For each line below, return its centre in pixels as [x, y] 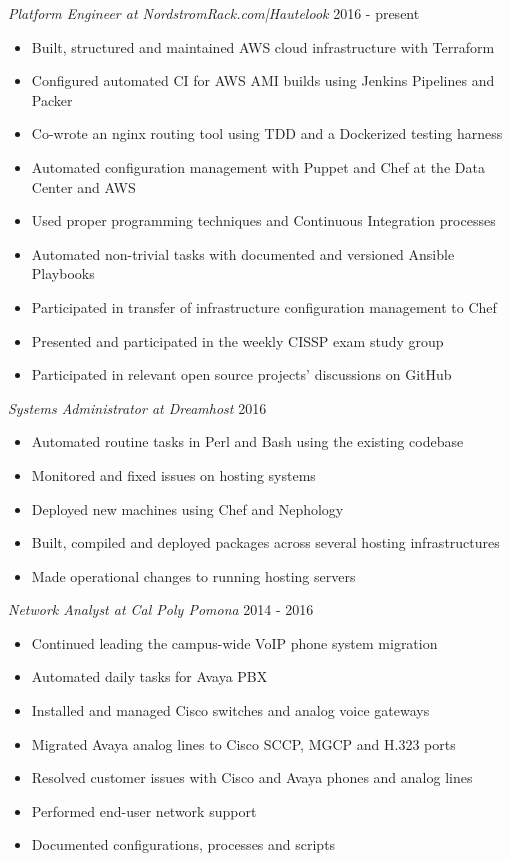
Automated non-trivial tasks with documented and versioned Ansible [243, 253]
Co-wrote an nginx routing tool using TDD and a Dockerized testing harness [267, 133]
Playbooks [63, 273]
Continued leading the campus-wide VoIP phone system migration [234, 642]
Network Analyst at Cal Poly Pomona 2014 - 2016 [161, 609]
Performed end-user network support [144, 810]
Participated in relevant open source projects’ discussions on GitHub [241, 374]
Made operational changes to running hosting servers [193, 575]
